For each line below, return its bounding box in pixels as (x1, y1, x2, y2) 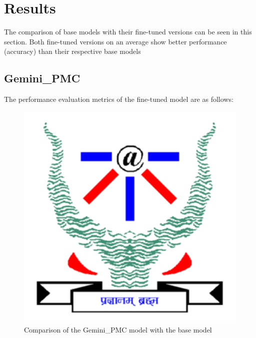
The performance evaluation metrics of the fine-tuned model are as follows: (4, 94, 233, 104)
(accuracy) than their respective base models (4, 46, 141, 56)
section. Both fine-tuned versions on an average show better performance (4, 36, 227, 46)
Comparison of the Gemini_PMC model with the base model (24, 325, 212, 335)
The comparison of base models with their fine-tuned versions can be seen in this (4, 26, 252, 37)
